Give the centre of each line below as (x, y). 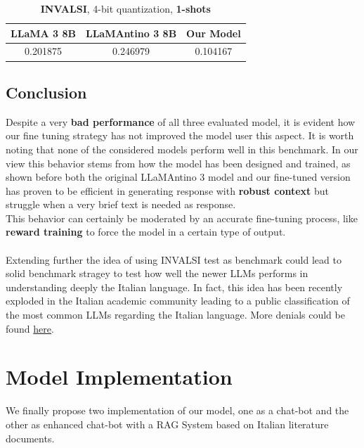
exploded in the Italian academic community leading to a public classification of (178, 301)
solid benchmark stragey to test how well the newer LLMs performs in (157, 273)
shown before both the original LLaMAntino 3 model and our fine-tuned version (178, 177)
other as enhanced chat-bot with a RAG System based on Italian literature (167, 424)
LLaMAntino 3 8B (131, 33)
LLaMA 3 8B (43, 33)
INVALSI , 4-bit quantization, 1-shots (125, 8)
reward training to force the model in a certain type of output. (146, 232)
